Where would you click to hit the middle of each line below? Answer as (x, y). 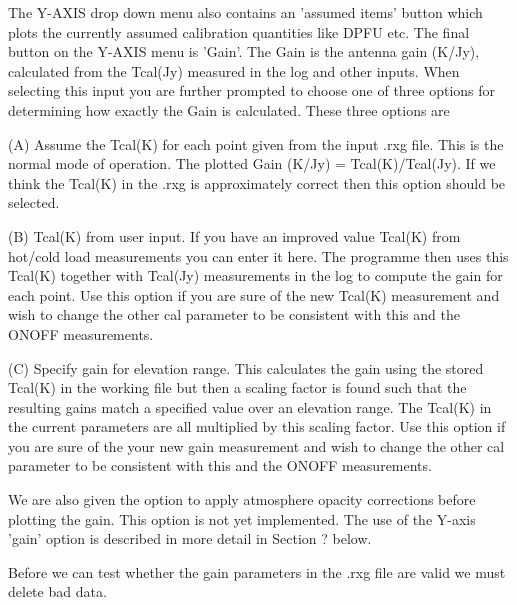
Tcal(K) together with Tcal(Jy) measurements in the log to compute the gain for (255, 275)
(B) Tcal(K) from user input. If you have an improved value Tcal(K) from (234, 235)
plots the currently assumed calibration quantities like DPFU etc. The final (239, 31)
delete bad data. (57, 591)
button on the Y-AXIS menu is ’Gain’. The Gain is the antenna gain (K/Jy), (244, 51)
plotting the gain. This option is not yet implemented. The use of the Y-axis (242, 518)
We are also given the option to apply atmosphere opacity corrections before (242, 499)
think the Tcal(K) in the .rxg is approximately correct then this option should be (257, 182)
